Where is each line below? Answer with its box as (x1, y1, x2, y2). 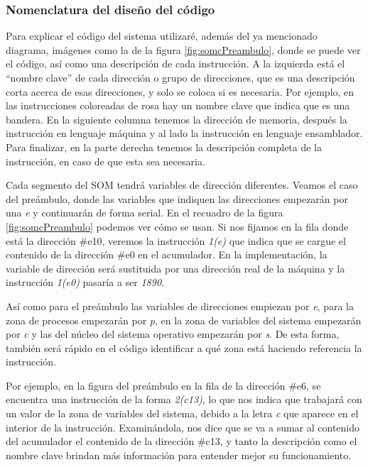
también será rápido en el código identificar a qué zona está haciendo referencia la (6, 340, 362, 355)
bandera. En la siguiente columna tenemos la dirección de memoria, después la (6, 111, 347, 126)
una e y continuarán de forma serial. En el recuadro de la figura (6, 205, 283, 220)
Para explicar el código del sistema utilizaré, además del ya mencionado (6, 28, 318, 43)
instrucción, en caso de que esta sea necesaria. (6, 153, 205, 168)
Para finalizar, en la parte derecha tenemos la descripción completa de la (6, 139, 323, 154)
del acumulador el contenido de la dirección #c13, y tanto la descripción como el (6, 434, 357, 449)
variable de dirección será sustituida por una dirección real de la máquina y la (6, 260, 345, 275)
